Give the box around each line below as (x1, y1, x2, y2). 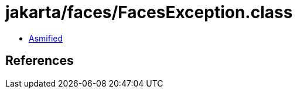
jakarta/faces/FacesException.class (5, 2, 293, 22)
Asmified (29, 33, 63, 43)
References (5, 53, 74, 68)
